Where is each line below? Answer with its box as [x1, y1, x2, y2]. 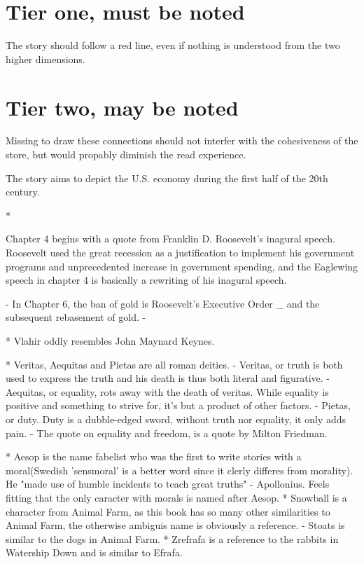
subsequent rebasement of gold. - [6, 310, 146, 324]
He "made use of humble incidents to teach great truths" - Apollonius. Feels [6, 476, 330, 491]
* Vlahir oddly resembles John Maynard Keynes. [6, 333, 215, 348]
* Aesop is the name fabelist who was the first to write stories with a [6, 449, 302, 464]
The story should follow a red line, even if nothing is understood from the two [6, 38, 340, 53]
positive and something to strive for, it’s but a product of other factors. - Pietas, [6, 398, 351, 413]
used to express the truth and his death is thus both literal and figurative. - [6, 371, 330, 385]
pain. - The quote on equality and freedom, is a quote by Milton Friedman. [6, 425, 328, 440]
